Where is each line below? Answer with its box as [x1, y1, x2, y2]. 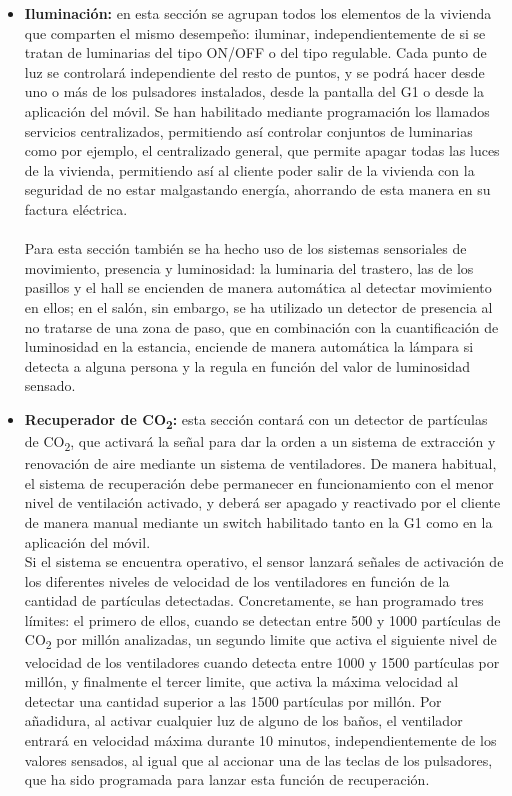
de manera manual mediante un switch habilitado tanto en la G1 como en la [24, 511, 493, 532]
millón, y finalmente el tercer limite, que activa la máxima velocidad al [24, 671, 459, 692]
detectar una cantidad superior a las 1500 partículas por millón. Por [24, 690, 442, 711]
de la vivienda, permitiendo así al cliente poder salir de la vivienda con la [24, 159, 475, 180]
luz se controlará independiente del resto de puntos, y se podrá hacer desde [24, 61, 485, 82]
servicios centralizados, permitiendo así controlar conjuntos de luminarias [24, 120, 473, 141]
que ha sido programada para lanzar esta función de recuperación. [24, 769, 430, 790]
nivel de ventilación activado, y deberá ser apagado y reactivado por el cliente [24, 492, 501, 513]
